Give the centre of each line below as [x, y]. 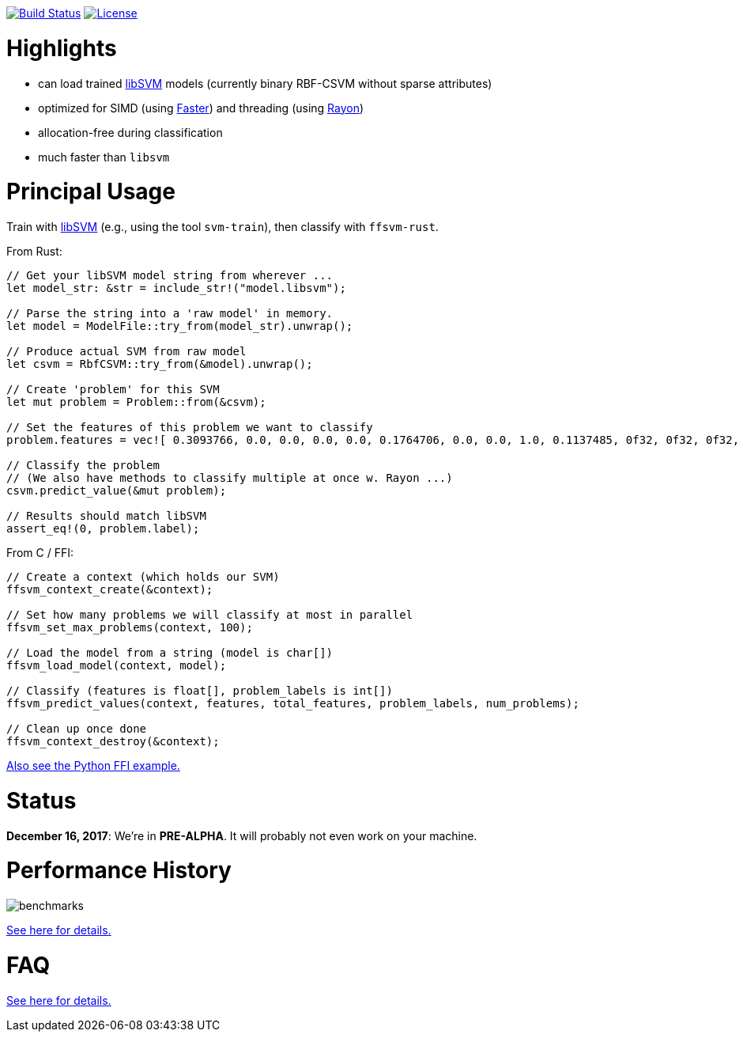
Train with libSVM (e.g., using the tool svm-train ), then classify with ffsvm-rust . [223, 227]
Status [41, 800]
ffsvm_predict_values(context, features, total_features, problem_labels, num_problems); [293, 703]
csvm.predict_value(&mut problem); [117, 491]
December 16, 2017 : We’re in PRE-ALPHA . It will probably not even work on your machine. [242, 835]
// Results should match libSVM [106, 516]
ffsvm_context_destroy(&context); [113, 741]
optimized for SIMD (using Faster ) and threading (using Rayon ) [201, 108]
